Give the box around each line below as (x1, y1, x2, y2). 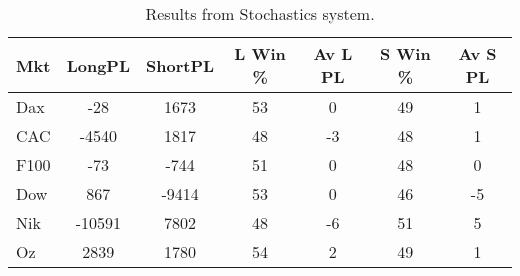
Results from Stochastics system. (145, 2, 375, 25)
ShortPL (146, 53, 215, 77)
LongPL (66, 53, 131, 77)
